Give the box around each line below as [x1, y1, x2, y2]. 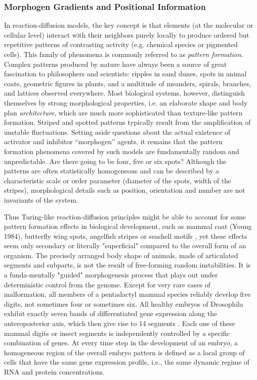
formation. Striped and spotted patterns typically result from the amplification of [4, 117, 251, 127]
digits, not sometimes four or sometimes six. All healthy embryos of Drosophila [4, 298, 243, 309]
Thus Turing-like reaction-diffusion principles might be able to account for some [4, 211, 246, 221]
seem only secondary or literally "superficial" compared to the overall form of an [4, 240, 246, 251]
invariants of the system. [4, 194, 78, 205]
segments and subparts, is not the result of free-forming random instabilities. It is [4, 260, 251, 270]
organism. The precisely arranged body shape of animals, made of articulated [4, 250, 238, 260]
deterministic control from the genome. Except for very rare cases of [4, 279, 211, 289]
